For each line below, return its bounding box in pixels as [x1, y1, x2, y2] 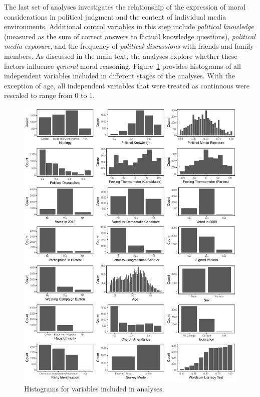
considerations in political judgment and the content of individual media [4, 11, 226, 22]
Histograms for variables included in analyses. [24, 383, 164, 393]
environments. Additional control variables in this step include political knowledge [4, 21, 254, 32]
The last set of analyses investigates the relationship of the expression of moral [4, 2, 246, 12]
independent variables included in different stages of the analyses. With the [4, 70, 235, 81]
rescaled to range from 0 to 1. [4, 90, 95, 101]
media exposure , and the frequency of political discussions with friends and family [4, 41, 254, 51]
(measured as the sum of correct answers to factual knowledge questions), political [4, 31, 255, 41]
